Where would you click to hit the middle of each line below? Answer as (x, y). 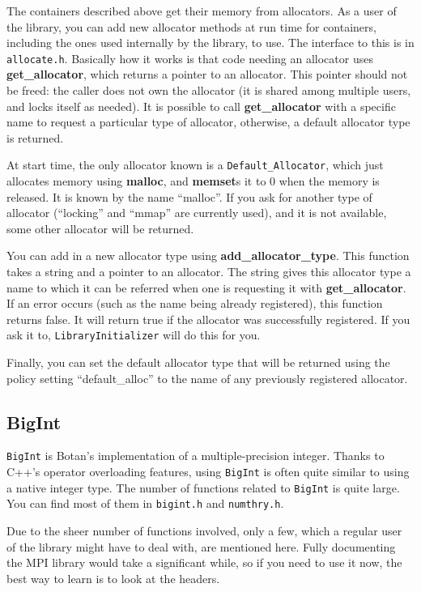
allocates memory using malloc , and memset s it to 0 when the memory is (193, 181)
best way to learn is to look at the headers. (113, 578)
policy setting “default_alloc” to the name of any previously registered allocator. (207, 378)
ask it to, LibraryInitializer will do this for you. (134, 335)
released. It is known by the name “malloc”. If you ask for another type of (189, 196)
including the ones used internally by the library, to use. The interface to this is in (210, 43)
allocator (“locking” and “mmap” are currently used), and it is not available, (197, 213)
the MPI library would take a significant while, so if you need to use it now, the (204, 562)
